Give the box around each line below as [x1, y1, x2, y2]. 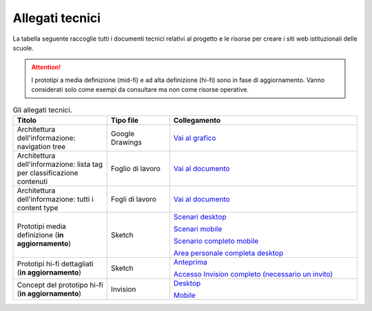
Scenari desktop [173, 212, 227, 221]
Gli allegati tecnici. [12, 105, 72, 114]
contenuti [17, 177, 48, 186]
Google [110, 128, 134, 138]
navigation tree [17, 141, 65, 151]
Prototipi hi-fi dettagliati [17, 259, 94, 268]
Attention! [31, 63, 61, 72]
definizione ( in [17, 230, 64, 239]
